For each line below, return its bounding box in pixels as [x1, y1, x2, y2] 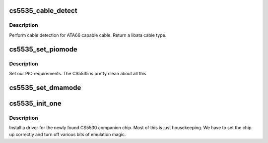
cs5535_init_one [9, 99, 62, 107]
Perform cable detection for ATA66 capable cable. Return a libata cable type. [9, 32, 167, 38]
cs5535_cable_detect [9, 6, 77, 15]
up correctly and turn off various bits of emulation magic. [9, 132, 126, 138]
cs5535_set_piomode [9, 45, 78, 53]
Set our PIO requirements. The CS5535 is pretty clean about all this [9, 70, 146, 76]
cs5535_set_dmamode [9, 83, 81, 92]
